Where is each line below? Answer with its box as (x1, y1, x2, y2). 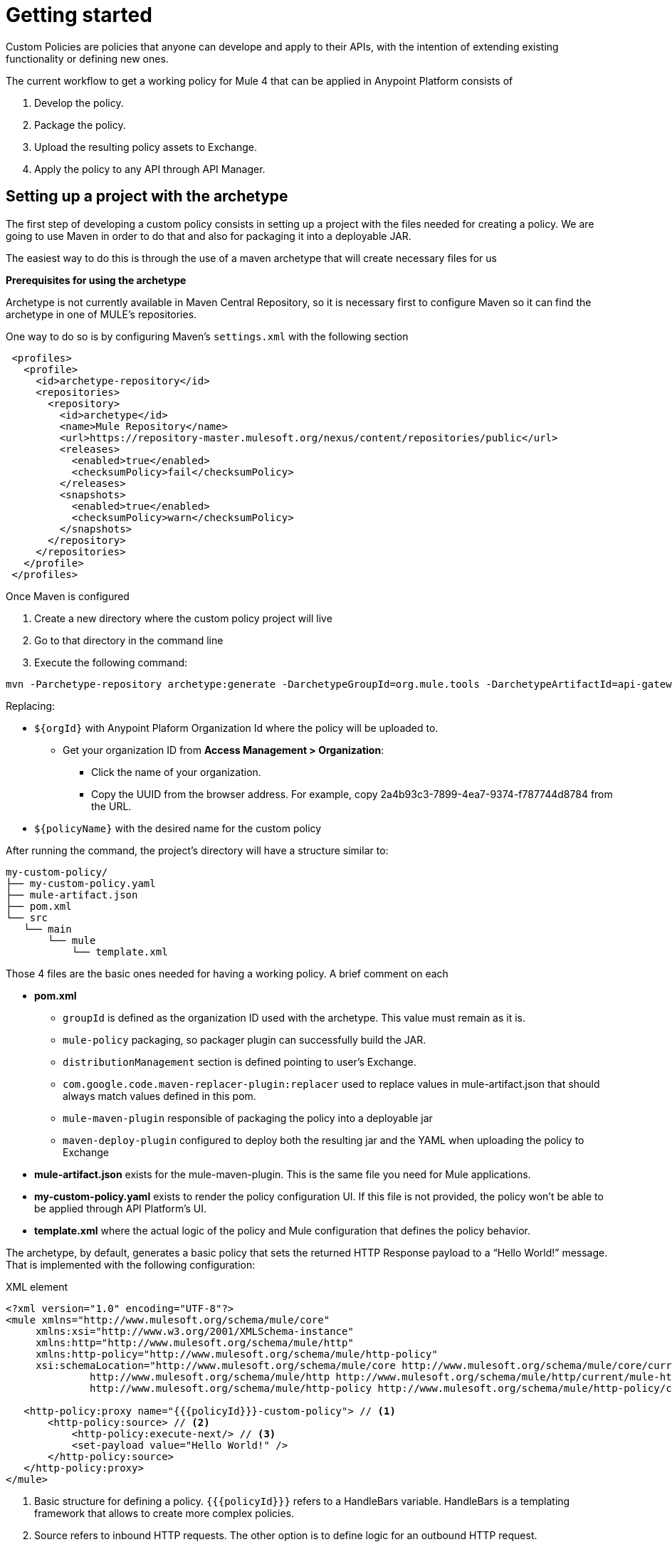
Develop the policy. (34, 96, 124, 109)
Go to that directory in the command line (34, 634, 224, 646)
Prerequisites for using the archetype (6, 273, 187, 286)
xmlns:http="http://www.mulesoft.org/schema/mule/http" (36, 1336, 354, 1348)
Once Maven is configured (6, 589, 130, 602)
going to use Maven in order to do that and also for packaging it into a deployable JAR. (6, 229, 411, 242)
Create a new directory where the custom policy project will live (34, 612, 332, 624)
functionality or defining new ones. (6, 52, 169, 65)
